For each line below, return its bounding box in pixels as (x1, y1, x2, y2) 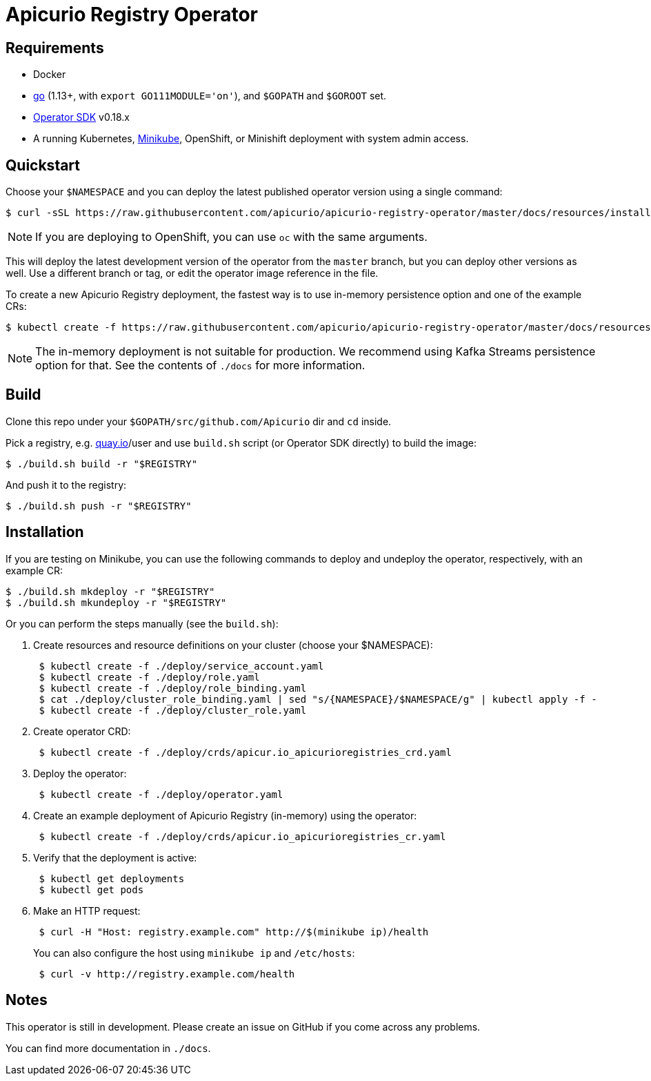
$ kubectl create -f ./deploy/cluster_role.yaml (39, 704, 307, 716)
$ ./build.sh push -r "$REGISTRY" (6, 500, 192, 512)
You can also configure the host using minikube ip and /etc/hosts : (33, 946, 355, 959)
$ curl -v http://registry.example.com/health (39, 968, 295, 980)
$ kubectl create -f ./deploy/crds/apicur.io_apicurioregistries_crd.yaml (39, 746, 452, 758)
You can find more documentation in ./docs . (6, 1042, 211, 1054)
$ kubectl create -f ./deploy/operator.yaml (39, 788, 283, 800)
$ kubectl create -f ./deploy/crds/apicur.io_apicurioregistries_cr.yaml (39, 830, 446, 842)
